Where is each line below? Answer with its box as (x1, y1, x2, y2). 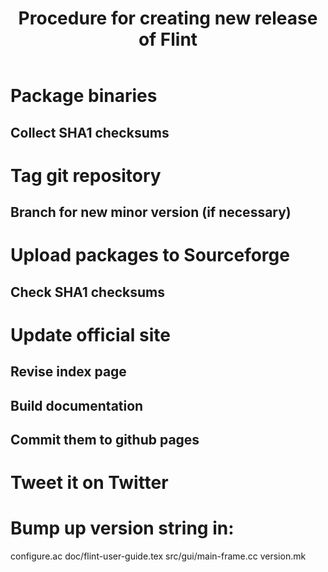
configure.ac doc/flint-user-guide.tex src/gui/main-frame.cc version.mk (10, 550, 307, 562)
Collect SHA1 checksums (10, 124, 170, 141)
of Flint (138, 28, 198, 51)
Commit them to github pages (10, 432, 200, 449)
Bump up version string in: (10, 517, 235, 540)
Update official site (10, 323, 171, 346)
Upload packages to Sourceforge (10, 244, 290, 267)
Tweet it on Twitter (10, 472, 169, 494)
